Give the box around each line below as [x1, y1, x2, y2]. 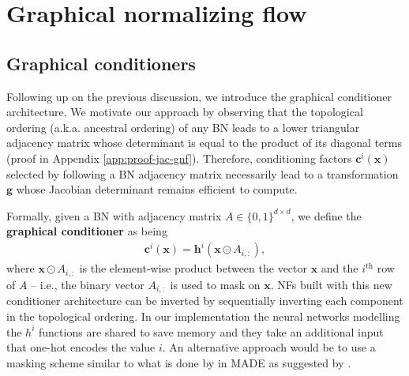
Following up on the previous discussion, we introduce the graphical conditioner [6, 88, 392, 104]
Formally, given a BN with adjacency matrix [6, 207, 222, 224]
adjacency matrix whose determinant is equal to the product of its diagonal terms [6, 134, 402, 151]
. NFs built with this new [270, 276, 392, 292]
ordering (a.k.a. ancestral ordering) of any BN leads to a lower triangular [6, 118, 360, 135]
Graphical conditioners [6, 51, 196, 75]
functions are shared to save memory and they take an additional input [39, 323, 384, 340]
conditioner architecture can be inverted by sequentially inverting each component [6, 292, 403, 309]
